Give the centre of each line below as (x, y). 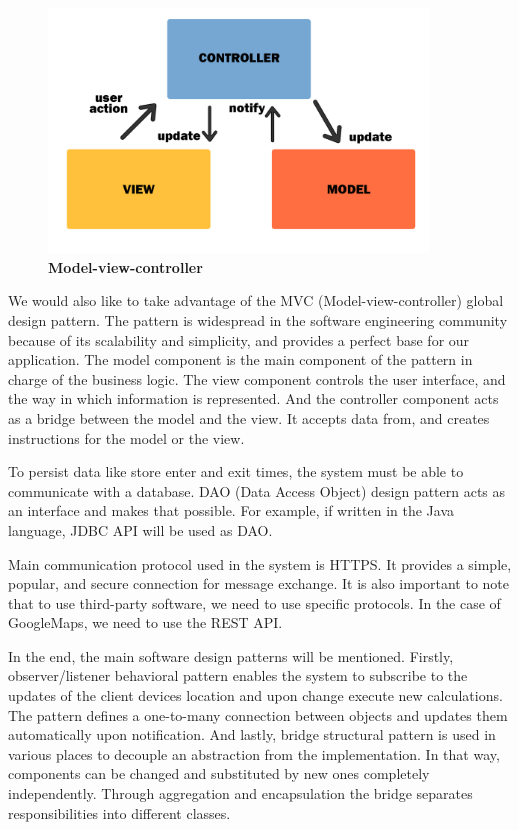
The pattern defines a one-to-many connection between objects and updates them (258, 714)
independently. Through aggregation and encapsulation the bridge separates (240, 793)
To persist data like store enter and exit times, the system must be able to (236, 471)
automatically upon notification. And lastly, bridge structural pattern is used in (252, 734)
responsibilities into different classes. (119, 812)
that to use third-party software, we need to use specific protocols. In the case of (254, 602)
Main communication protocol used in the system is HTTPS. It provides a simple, (260, 563)
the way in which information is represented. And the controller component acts (253, 398)
